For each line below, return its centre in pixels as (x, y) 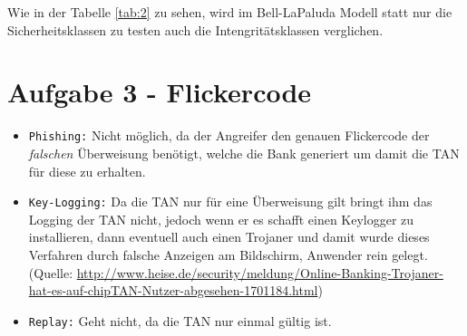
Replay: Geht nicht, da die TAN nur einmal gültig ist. (180, 320)
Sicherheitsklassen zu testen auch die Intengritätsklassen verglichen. (195, 29)
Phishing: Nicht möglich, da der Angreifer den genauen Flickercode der (229, 135)
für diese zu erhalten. (87, 171)
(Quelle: (51, 272)
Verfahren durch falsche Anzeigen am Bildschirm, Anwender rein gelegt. (228, 254)
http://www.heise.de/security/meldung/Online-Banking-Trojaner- (260, 272)
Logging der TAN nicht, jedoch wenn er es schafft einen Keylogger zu (221, 219)
